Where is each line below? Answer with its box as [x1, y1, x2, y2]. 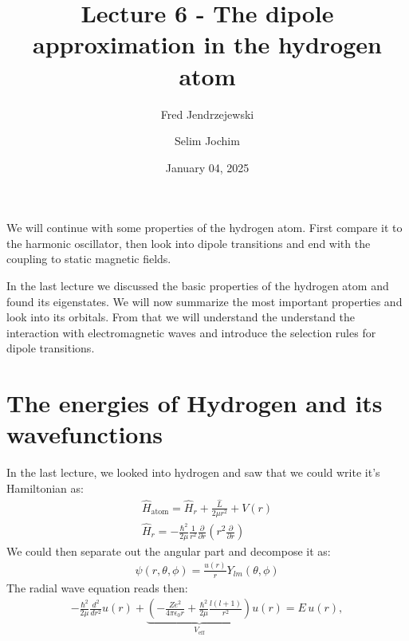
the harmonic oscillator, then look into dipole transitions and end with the [6, 234, 371, 251]
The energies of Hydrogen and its [6, 387, 383, 419]
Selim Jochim [175, 132, 240, 149]
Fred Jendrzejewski [160, 105, 254, 122]
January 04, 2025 [165, 159, 250, 175]
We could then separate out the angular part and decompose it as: [6, 542, 331, 559]
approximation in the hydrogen [33, 28, 382, 61]
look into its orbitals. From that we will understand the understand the [6, 309, 356, 325]
